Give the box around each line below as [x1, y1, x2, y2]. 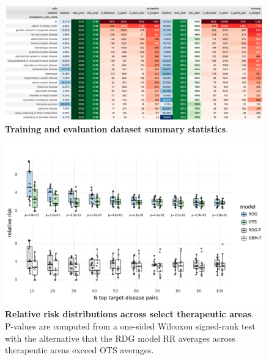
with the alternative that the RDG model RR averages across [5, 331, 235, 344]
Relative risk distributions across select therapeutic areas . [5, 308, 254, 320]
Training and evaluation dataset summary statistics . [5, 123, 229, 135]
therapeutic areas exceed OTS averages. [5, 344, 154, 356]
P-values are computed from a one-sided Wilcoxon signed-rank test [5, 320, 256, 333]
